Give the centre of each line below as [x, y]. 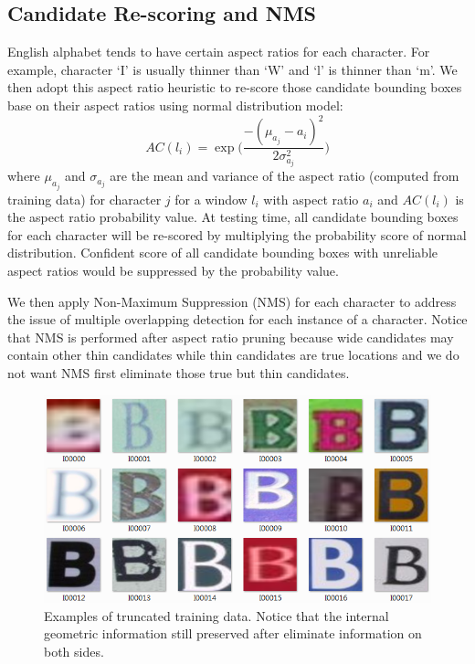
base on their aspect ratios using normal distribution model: [175, 105]
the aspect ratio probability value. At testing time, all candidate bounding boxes [233, 217]
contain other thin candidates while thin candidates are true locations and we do [233, 355]
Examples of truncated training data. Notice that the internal [216, 615]
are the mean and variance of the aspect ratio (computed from [285, 176]
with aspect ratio [311, 199]
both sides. [74, 651]
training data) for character [84, 199]
